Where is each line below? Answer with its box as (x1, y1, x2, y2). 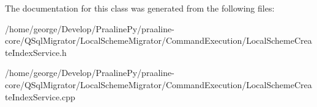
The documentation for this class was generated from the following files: (5, 2, 275, 14)
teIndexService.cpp (5, 90, 75, 103)
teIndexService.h (5, 46, 67, 58)
